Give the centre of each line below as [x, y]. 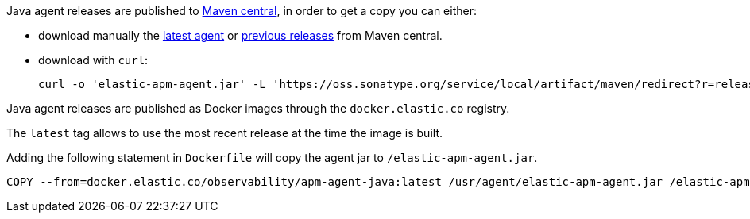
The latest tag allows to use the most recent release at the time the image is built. [224, 133]
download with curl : [93, 60]
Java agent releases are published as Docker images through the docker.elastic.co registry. [258, 108]
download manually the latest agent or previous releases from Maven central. [240, 35]
